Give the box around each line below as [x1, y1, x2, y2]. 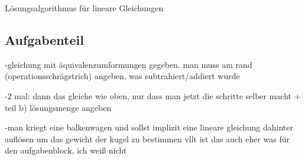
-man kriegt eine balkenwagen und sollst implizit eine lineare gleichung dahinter [5, 121, 293, 133]
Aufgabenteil [5, 30, 84, 48]
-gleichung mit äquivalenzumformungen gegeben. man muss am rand [5, 58, 252, 70]
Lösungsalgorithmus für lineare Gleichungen [5, 2, 164, 14]
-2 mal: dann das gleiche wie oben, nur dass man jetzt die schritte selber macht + [5, 89, 301, 102]
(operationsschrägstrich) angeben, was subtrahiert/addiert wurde [5, 70, 240, 82]
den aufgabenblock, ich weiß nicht [5, 144, 127, 156]
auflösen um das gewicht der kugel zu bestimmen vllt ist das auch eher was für [5, 132, 290, 145]
